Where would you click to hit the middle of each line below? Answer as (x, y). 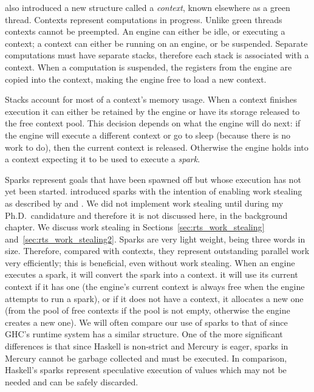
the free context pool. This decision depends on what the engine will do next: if (153, 123)
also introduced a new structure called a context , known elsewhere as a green (148, 7)
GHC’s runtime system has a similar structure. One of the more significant (144, 334)
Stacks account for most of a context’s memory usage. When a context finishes (151, 99)
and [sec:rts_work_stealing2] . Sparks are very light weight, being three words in (155, 239)
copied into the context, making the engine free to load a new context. (136, 79)
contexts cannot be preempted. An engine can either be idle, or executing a (145, 31)
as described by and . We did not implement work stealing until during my (144, 203)
